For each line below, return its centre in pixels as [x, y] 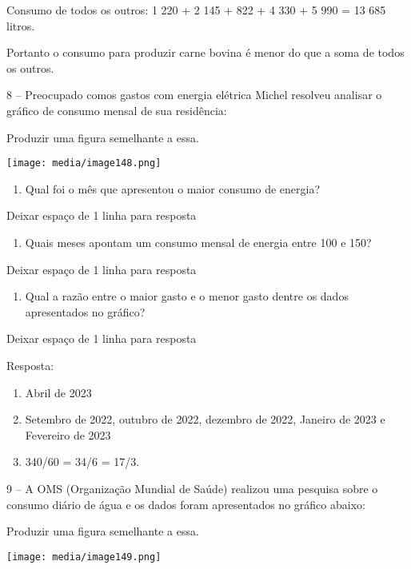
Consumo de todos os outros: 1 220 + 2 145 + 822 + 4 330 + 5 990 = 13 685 [196, 10]
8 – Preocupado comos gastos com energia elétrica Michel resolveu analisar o [194, 95]
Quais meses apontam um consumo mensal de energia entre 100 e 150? [198, 242]
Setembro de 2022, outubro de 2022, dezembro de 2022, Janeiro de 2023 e [205, 419]
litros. [21, 25]
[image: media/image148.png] [84, 163]
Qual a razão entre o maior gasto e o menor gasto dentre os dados [187, 296]
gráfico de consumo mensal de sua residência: [117, 110]
